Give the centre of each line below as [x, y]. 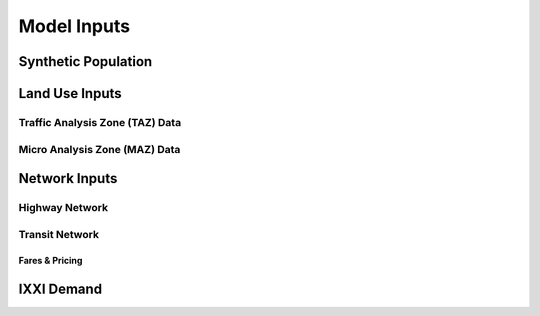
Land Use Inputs [70, 93]
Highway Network [63, 208]
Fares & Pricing [50, 261]
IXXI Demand [60, 289]
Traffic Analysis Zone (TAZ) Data [100, 122]
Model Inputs [74, 26]
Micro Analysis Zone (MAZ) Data [99, 149]
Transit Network [59, 234]
